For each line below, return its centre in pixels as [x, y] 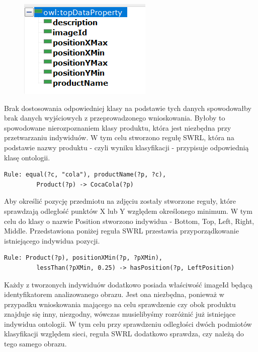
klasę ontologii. [27, 157]
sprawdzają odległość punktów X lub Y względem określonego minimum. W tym [128, 211]
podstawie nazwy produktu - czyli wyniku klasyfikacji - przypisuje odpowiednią [126, 147]
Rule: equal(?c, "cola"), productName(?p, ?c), [85, 175]
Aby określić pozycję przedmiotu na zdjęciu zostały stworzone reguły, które [120, 201]
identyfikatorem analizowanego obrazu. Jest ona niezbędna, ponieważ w [114, 294]
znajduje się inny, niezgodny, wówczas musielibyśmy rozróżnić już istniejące [120, 314]
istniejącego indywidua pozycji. [52, 240]
